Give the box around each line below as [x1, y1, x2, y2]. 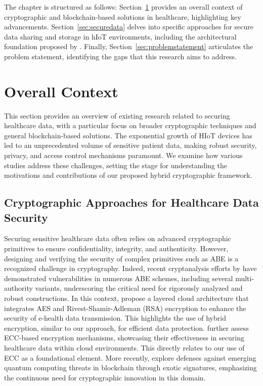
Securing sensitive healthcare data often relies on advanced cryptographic [4, 233, 231, 244]
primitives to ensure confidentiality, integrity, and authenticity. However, [4, 243, 229, 254]
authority [4, 283, 33, 293]
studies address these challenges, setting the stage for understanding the [4, 160, 228, 170]
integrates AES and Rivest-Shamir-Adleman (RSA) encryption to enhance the [4, 302, 246, 313]
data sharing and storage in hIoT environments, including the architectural [4, 31, 237, 42]
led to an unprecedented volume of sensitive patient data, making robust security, [4, 140, 257, 150]
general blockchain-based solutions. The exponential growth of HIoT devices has [4, 130, 252, 140]
